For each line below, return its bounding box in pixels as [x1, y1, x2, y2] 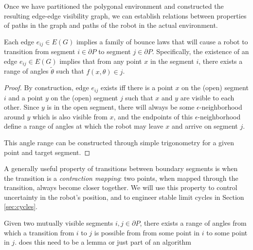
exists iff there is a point [100, 82, 173, 93]
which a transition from [4, 227, 74, 237]
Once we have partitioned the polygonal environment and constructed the [4, 1, 224, 11]
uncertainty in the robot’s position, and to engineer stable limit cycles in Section [4, 192, 244, 202]
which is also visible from [33, 111, 108, 121]
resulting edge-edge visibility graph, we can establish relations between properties [4, 10, 247, 20]
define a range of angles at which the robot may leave [4, 121, 163, 131]
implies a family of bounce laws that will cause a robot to [76, 36, 248, 46]
